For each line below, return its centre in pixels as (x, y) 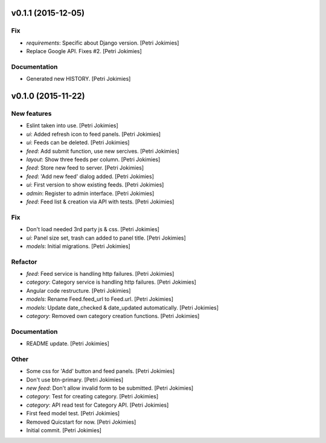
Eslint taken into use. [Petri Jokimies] (72, 126)
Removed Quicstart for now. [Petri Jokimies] (81, 422)
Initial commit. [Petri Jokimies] (64, 430)
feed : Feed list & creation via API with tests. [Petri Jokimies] (100, 202)
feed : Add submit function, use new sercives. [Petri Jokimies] (103, 151)
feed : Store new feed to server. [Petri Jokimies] (85, 168)
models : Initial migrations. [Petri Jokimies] (78, 246)
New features (31, 113)
